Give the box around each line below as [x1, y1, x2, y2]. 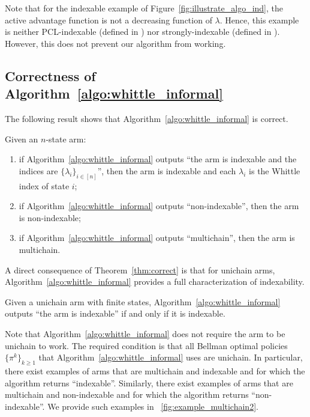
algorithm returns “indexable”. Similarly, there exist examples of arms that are [5, 376, 293, 389]
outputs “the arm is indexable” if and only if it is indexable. [5, 307, 225, 320]
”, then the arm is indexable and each [97, 164, 236, 177]
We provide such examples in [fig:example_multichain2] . [47, 400, 258, 412]
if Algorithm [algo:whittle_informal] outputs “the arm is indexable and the [19, 153, 297, 165]
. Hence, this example [219, 13, 299, 26]
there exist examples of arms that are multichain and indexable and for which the [5, 364, 305, 377]
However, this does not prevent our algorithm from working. [5, 37, 226, 49]
